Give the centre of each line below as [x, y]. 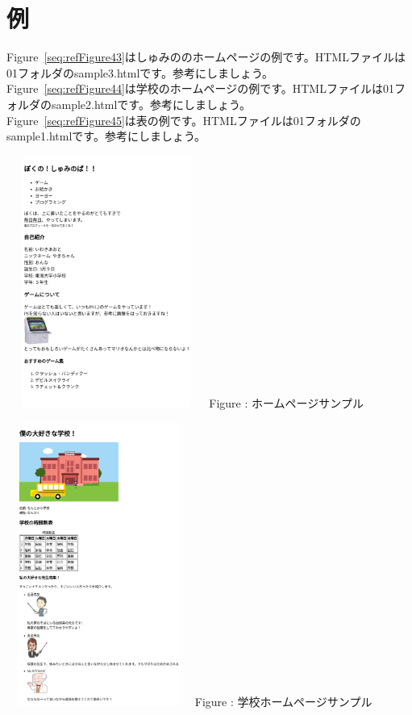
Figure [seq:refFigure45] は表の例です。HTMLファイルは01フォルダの [184, 120]
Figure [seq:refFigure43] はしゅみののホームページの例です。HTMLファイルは [206, 57]
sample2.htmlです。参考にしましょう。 [151, 104]
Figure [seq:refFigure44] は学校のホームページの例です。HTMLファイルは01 [200, 88]
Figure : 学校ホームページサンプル [283, 702]
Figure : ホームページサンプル [286, 402]
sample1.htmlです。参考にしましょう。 [106, 136]
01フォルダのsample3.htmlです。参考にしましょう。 [140, 72]
